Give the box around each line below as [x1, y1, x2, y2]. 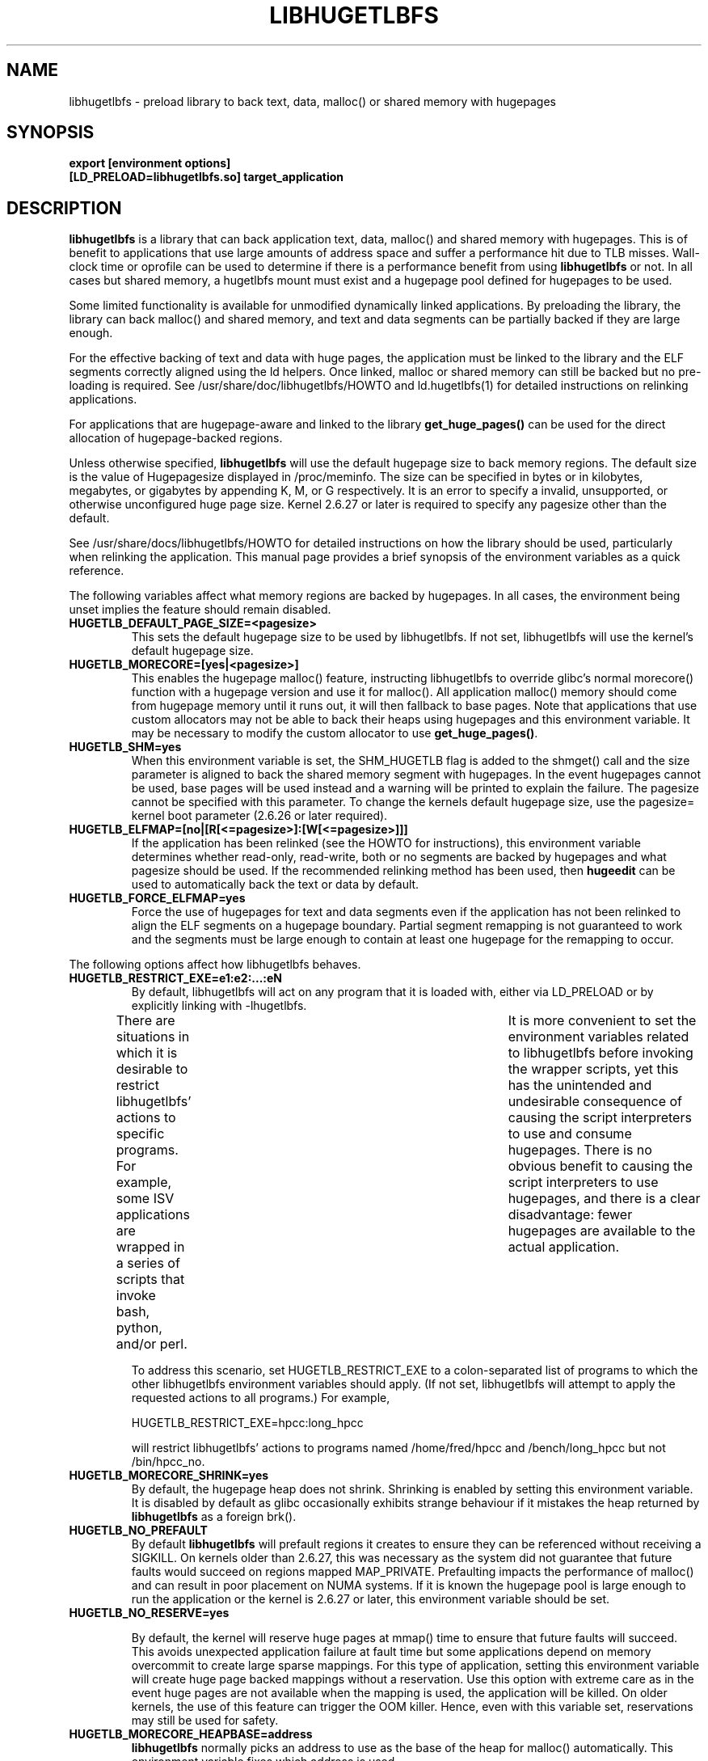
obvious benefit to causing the [508, 1158, 693, 1175]
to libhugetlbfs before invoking [508, 1045, 693, 1062]
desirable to [116, 1061, 188, 1078]
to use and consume [508, 1125, 632, 1142]
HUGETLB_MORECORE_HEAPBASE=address [69, 1727, 313, 1742]
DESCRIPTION [6, 197, 122, 218]
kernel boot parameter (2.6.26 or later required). [131, 809, 388, 823]
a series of [116, 1255, 180, 1272]
